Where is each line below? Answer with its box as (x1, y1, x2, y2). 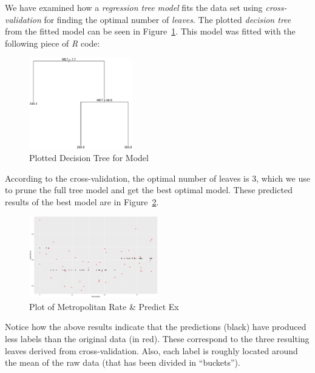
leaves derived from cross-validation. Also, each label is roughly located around (5, 344, 298, 357)
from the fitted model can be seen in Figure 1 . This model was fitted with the (5, 25, 296, 38)
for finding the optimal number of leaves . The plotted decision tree (44, 13, 291, 25)
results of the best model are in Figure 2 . (5, 195, 159, 208)
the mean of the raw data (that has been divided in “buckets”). (5, 356, 240, 369)
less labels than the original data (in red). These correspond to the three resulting (5, 332, 310, 345)
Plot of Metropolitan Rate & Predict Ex (29, 300, 179, 312)
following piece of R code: (5, 36, 100, 49)
